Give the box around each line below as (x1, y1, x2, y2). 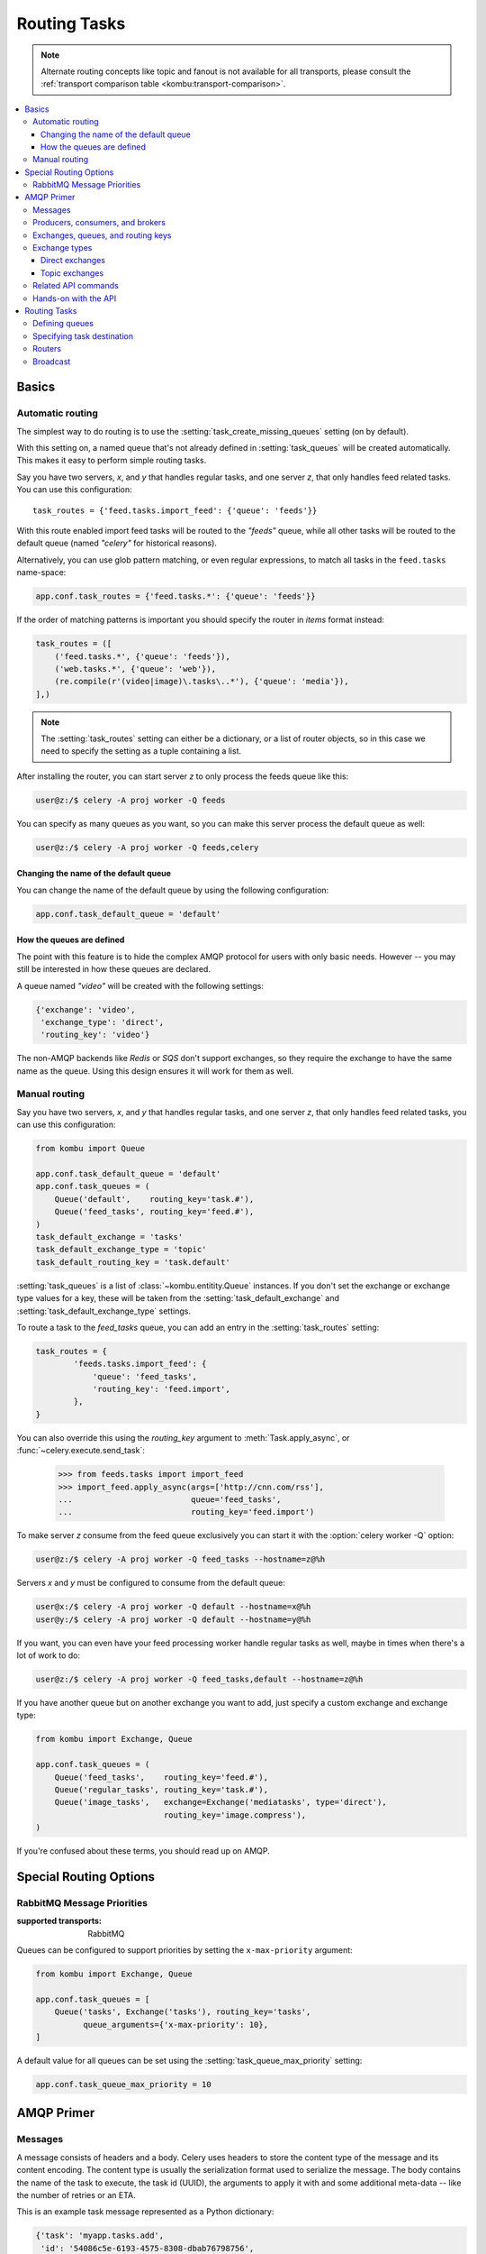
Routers (32, 344, 62, 354)
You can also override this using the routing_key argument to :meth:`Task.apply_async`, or (16, 1432, 350, 1443)
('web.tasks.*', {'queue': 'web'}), (54, 664, 216, 673)
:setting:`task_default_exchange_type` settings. (16, 1306, 191, 1316)
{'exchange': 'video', (35, 1004, 136, 1014)
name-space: (16, 567, 67, 578)
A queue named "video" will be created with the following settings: (16, 980, 265, 991)
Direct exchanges (40, 255, 105, 266)
